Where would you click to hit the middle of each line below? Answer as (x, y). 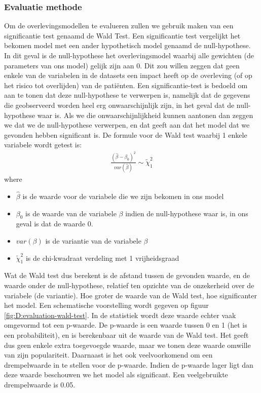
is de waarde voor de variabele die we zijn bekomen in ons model (123, 196)
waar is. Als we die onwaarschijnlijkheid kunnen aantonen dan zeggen (145, 115)
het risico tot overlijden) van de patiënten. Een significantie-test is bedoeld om (126, 85)
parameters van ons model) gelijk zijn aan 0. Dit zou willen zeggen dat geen (122, 65)
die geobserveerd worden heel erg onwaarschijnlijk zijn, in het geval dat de (119, 105)
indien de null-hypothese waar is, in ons (187, 213)
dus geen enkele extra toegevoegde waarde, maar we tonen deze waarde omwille (127, 345)
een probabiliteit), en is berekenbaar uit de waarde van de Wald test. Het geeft (126, 335)
